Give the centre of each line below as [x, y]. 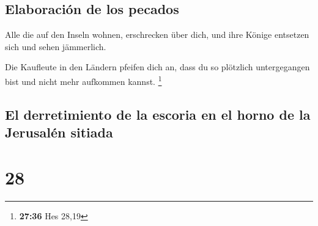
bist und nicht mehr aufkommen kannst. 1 [83, 80]
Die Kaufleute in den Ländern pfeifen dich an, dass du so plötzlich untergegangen [157, 67]
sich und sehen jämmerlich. [56, 46]
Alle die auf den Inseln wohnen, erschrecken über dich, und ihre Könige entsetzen [157, 35]
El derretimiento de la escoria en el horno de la [158, 114]
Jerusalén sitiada [59, 132]
